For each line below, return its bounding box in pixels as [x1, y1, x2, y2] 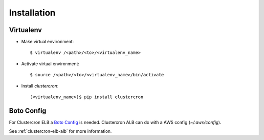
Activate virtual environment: [21, 61, 80, 67]
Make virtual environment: [21, 39, 74, 45]
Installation [9, 7, 56, 18]
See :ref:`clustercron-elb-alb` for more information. [9, 128, 112, 134]
